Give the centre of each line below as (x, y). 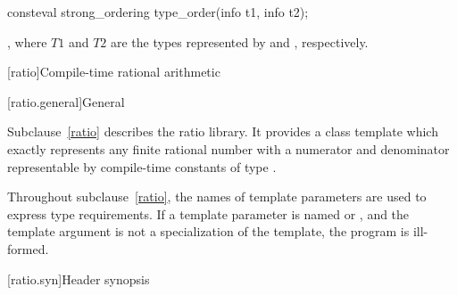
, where (27, 41)
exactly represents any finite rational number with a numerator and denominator (228, 148)
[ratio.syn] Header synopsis (79, 279)
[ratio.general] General (66, 101)
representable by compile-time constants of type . (142, 166)
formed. (28, 248)
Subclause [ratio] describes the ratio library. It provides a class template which (223, 131)
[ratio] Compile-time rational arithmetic (114, 72)
